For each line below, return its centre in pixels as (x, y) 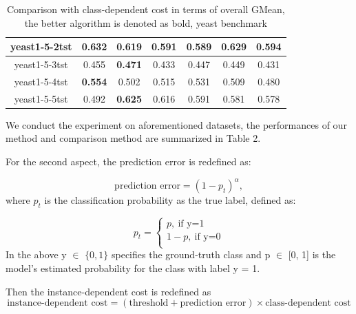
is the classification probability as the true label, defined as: (170, 200)
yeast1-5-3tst (41, 64)
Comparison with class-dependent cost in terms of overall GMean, (146, 9)
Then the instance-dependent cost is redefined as (108, 291)
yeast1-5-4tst (41, 81)
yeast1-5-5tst (41, 98)
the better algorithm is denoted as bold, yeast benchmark (146, 22)
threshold (149, 303)
